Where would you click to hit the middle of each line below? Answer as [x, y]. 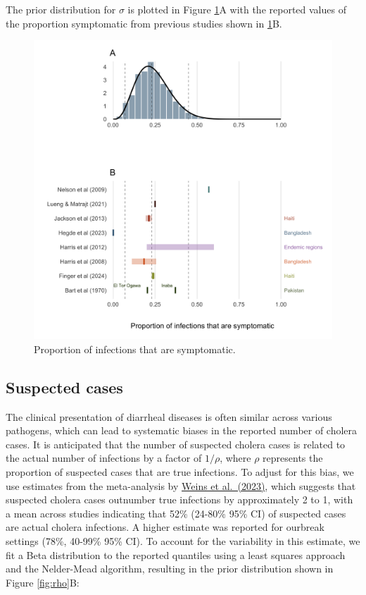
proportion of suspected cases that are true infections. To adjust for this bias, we [180, 471]
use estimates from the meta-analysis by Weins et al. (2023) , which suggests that [181, 485]
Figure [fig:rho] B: [43, 582]
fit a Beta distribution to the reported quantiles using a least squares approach [176, 554]
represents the [293, 458]
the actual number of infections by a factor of [104, 458]
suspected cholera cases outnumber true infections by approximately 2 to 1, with [179, 499]
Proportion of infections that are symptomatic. [135, 349]
